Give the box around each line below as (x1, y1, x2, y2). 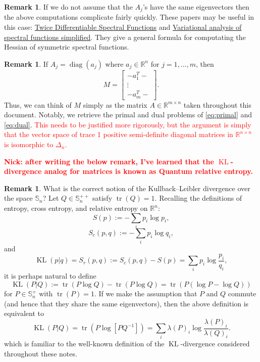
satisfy (92, 193, 113, 203)
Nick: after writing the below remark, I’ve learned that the (4, 156, 214, 166)
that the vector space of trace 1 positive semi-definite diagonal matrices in (4, 129, 233, 140)
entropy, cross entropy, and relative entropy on (4, 203, 148, 213)
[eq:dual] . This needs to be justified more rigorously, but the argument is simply (4, 119, 251, 129)
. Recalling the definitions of (154, 193, 242, 203)
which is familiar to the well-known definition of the (4, 338, 165, 349)
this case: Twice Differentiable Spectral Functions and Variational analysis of (4, 22, 242, 32)
